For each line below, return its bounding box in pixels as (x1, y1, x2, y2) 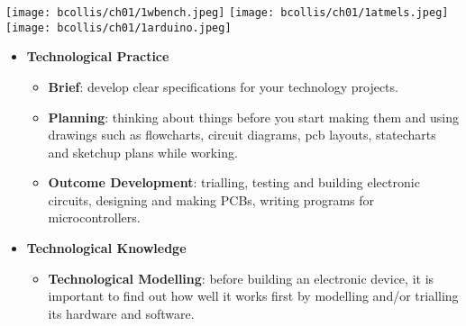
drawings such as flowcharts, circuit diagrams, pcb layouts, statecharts (48, 125, 436, 144)
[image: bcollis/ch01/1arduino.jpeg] (5, 21, 232, 34)
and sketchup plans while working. (48, 142, 238, 161)
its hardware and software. (48, 303, 195, 322)
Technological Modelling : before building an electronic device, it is (48, 268, 434, 287)
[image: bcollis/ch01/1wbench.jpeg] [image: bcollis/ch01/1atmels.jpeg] (5, 6, 449, 19)
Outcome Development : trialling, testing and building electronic (48, 173, 420, 192)
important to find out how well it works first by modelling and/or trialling (48, 286, 459, 305)
